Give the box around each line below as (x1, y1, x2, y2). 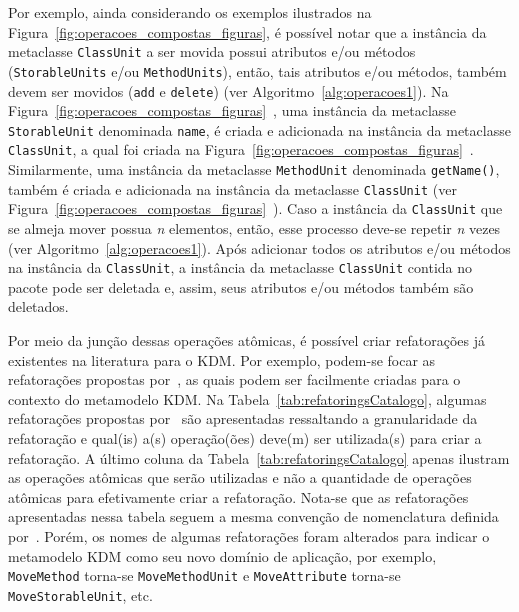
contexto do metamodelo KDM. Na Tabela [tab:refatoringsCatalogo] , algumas (8, 388, 487, 409)
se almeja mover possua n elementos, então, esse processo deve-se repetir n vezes (8, 218, 501, 239)
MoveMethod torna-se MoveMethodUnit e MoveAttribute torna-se (8, 565, 401, 586)
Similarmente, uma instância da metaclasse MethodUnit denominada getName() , (8, 159, 500, 180)
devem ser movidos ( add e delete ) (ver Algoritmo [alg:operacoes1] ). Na (8, 80, 449, 101)
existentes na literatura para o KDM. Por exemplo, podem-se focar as (8, 349, 436, 370)
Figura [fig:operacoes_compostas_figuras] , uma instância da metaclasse (8, 100, 457, 121)
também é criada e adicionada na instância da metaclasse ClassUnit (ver (8, 178, 457, 199)
